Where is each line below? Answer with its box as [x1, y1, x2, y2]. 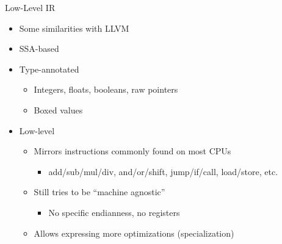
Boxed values [34, 103, 83, 116]
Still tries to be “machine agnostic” [34, 185, 165, 198]
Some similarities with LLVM [19, 21, 129, 34]
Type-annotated [19, 62, 79, 75]
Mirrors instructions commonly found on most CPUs [34, 145, 231, 157]
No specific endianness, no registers [48, 206, 180, 218]
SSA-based [19, 42, 59, 55]
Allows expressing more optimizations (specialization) [34, 226, 234, 239]
